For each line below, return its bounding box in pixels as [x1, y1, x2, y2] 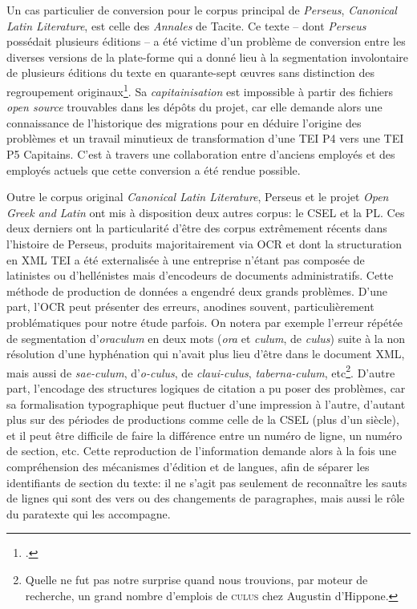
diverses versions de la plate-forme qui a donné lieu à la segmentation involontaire [6, 48, 409, 65]
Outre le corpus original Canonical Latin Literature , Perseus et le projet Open [6, 188, 389, 205]
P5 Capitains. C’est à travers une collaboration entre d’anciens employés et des [6, 146, 395, 162]
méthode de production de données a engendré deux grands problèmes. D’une [6, 282, 388, 299]
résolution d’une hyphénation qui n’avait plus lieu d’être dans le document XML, [6, 345, 405, 362]
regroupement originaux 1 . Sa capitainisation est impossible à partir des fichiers [6, 80, 394, 99]
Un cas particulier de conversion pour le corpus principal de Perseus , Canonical [6, 2, 397, 18]
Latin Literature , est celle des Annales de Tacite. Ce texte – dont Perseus [6, 17, 366, 34]
